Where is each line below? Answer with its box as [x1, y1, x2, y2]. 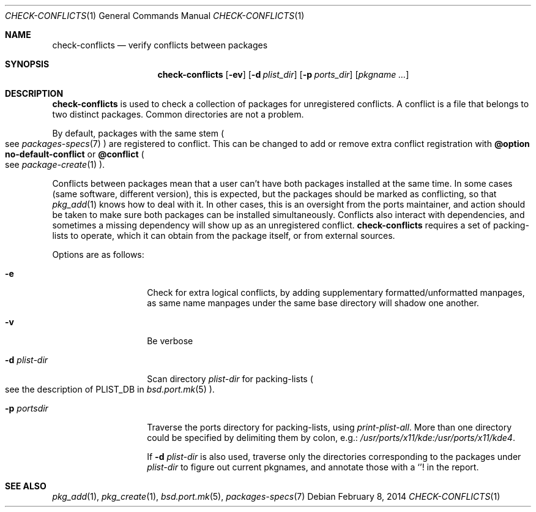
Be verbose [147, 336, 193, 346]
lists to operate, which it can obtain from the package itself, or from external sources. [52, 230, 395, 241]
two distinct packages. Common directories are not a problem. [52, 109, 304, 119]
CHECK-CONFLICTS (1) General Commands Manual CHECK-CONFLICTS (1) [5, 10, 305, 21]
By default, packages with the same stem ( [52, 128, 225, 138]
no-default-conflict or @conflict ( [5, 149, 144, 159]
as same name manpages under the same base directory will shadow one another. [147, 298, 479, 308]
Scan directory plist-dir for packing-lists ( [147, 374, 313, 384]
